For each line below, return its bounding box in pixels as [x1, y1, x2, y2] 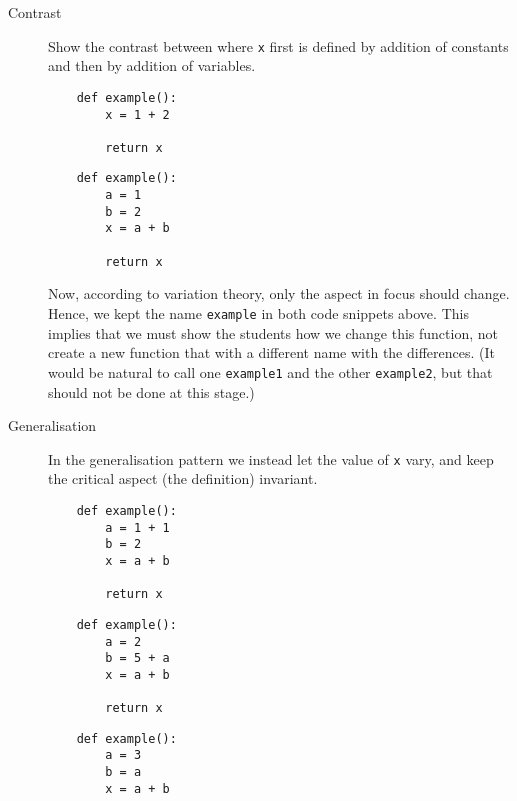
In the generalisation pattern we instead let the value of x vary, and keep [48, 448, 494, 469]
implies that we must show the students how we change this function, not [48, 322, 498, 343]
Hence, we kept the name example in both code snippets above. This [48, 303, 469, 323]
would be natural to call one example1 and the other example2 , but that [48, 361, 493, 382]
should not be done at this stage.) [48, 381, 255, 402]
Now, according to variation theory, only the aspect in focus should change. [48, 283, 510, 304]
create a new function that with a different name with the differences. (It [48, 342, 495, 363]
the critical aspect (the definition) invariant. [48, 468, 318, 489]
